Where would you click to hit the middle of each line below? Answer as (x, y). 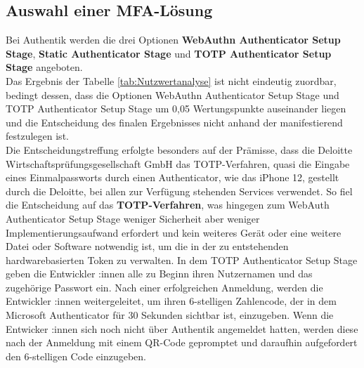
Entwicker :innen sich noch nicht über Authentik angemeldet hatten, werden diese (182, 328)
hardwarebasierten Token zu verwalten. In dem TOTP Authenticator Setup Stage (182, 259)
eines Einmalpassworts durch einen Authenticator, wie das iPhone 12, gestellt (173, 177)
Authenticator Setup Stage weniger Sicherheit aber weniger (133, 218)
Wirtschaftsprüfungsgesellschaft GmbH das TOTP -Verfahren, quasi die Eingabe (178, 163)
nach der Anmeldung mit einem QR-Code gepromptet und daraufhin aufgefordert (182, 342)
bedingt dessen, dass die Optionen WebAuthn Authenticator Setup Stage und (173, 94)
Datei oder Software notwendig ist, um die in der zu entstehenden (147, 246)
